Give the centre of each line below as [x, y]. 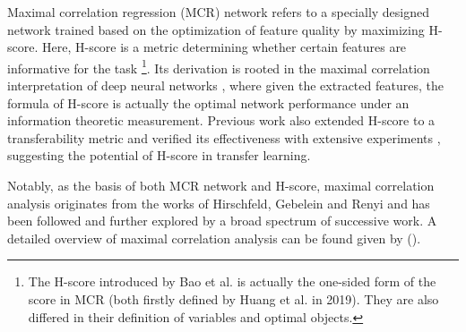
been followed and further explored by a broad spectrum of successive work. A [222, 221]
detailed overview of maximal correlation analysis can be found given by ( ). [214, 238]
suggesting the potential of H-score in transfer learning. [159, 155]
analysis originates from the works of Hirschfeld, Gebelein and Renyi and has [219, 203]
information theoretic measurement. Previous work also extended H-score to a [221, 120]
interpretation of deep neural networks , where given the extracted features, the [225, 85]
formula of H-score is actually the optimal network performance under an [208, 102]
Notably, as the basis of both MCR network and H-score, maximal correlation [221, 185]
